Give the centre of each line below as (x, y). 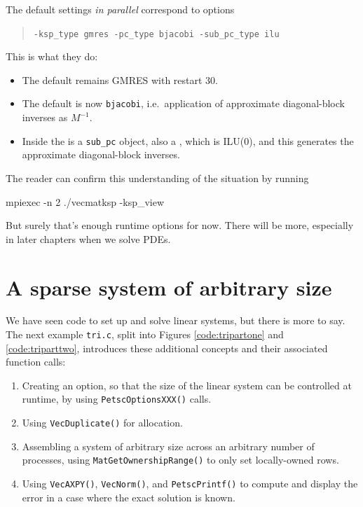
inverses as (45, 117)
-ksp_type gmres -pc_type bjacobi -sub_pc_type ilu (156, 34)
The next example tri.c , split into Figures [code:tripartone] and (145, 334)
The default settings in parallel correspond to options (120, 9)
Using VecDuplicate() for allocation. (102, 423)
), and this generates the (301, 140)
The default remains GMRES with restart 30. (120, 79)
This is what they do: (52, 56)
